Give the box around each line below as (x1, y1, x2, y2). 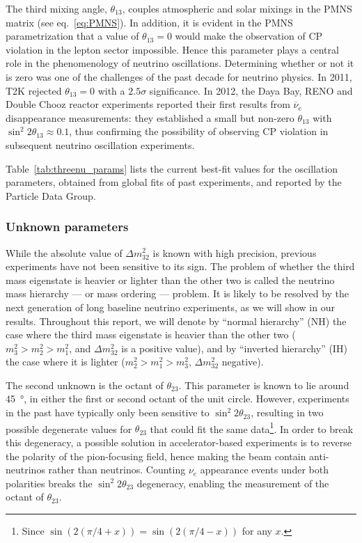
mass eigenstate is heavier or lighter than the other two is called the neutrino (6, 272, 335, 287)
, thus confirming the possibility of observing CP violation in (69, 124, 329, 139)
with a (97, 83, 125, 97)
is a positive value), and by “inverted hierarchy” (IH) (121, 340, 347, 355)
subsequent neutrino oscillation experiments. (6, 137, 195, 152)
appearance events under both (200, 462, 329, 477)
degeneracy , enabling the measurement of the (136, 475, 329, 490)
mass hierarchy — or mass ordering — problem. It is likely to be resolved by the (6, 286, 349, 301)
